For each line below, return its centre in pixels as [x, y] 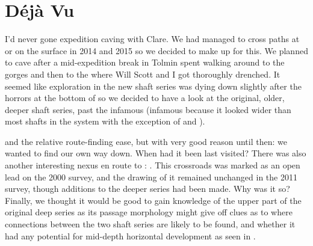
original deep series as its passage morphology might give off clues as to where [149, 212]
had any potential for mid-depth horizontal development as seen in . [130, 235]
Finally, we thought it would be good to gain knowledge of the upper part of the [153, 200]
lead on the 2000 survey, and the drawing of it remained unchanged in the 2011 [151, 177]
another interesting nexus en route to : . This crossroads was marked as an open [153, 165]
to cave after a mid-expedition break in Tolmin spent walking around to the [145, 62]
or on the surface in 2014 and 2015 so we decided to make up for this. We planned [156, 50]
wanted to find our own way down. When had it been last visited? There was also [156, 153]
